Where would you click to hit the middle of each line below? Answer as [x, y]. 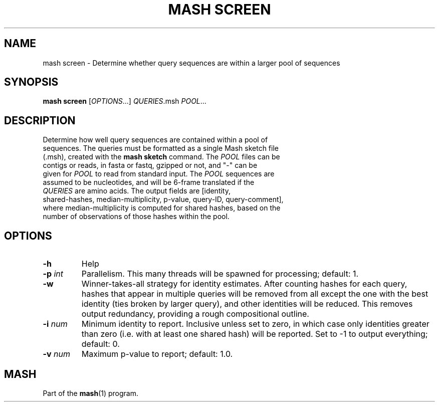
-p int [53, 274]
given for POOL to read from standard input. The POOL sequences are [159, 174]
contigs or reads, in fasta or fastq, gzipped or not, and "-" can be [150, 165]
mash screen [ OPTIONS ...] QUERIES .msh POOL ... [125, 101]
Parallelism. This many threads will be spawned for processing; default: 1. [220, 274]
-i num [55, 324]
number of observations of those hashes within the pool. [136, 217]
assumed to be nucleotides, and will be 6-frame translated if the [149, 182]
